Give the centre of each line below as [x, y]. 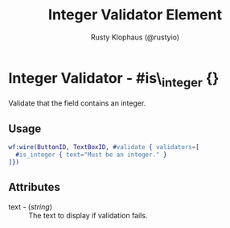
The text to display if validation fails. [88, 215]
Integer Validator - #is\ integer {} [114, 79]
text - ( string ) [30, 206]
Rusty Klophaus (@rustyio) [135, 37]
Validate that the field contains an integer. [77, 103]
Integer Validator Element [135, 15]
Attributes [34, 187]
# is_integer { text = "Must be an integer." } [91, 155]
